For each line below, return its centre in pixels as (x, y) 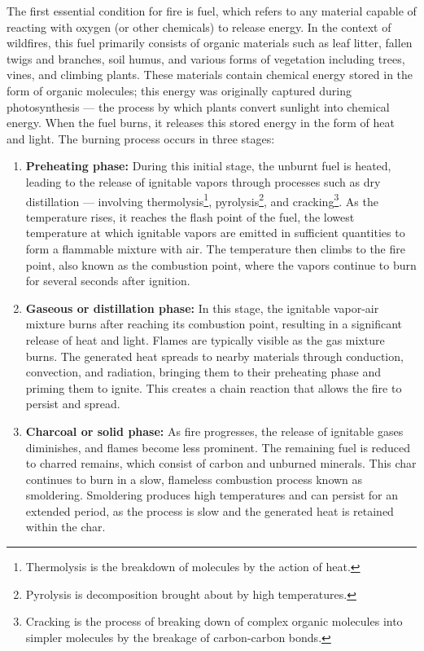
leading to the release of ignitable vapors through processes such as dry (203, 181)
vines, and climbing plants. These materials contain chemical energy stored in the (210, 75)
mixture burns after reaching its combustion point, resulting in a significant (214, 324)
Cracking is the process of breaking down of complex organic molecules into (214, 621)
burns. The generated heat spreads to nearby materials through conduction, (214, 356)
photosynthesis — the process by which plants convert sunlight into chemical (198, 106)
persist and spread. (73, 404)
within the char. (66, 527)
